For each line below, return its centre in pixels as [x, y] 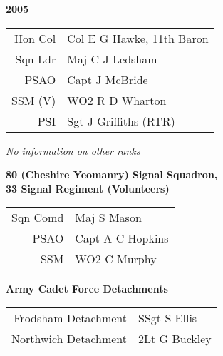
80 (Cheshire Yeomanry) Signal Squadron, [112, 174]
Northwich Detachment [69, 338]
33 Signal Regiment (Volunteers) [88, 188]
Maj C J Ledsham [112, 59]
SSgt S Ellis [168, 317]
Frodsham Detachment [71, 317]
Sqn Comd [38, 218]
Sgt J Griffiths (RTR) [121, 121]
